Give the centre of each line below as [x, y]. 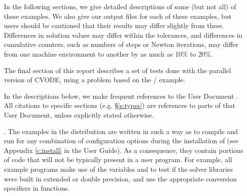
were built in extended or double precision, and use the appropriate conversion [120, 178]
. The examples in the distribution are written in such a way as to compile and [121, 131]
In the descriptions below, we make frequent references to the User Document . [121, 96]
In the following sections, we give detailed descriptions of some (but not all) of [120, 6]
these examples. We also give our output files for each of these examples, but [118, 16]
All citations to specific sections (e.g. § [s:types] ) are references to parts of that [120, 105]
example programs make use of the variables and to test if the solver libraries [118, 169]
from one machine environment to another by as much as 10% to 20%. [108, 53]
